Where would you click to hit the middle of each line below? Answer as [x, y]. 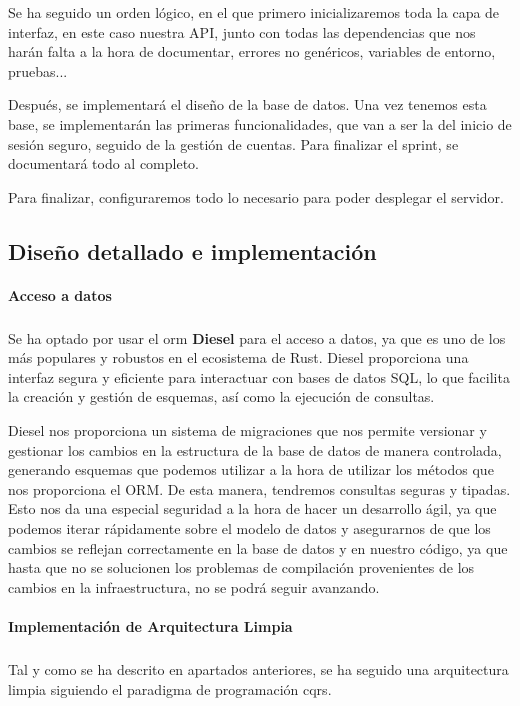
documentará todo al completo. [103, 163]
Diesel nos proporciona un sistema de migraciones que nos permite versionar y [247, 430]
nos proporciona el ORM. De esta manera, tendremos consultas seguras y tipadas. [259, 488]
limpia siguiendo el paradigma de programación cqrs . [170, 688]
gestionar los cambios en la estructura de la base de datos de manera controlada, [255, 449]
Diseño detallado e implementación [192, 250]
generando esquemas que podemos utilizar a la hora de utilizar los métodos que [251, 469]
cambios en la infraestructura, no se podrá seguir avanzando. [194, 586]
